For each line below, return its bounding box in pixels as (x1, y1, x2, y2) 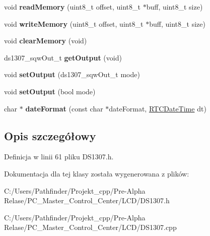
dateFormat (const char (25, 103, 103, 113)
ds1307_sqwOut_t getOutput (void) (4, 52, 122, 63)
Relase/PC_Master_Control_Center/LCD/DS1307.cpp (4, 222, 177, 232)
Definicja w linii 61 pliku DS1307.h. (4, 151, 114, 162)
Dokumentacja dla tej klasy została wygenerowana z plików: (4, 168, 189, 179)
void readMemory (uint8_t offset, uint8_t (4, 2, 141, 12)
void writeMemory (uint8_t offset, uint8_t (4, 18, 144, 29)
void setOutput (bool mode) (4, 86, 96, 96)
